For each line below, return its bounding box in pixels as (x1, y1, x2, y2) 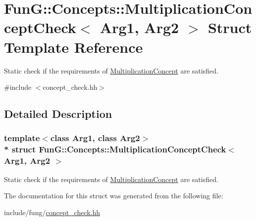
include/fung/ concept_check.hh (4, 207, 101, 217)
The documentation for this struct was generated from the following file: (4, 190, 223, 201)
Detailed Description (4, 106, 112, 121)
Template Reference (4, 37, 143, 57)
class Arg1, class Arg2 (50, 132, 140, 144)
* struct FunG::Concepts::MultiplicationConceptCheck (4, 143, 226, 155)
